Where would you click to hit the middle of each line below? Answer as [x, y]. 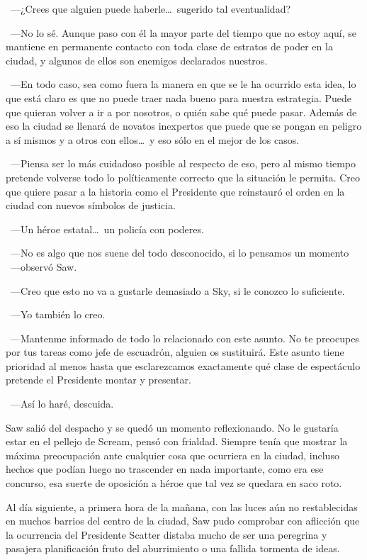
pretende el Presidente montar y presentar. [98, 380]
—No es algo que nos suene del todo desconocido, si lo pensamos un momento [180, 253]
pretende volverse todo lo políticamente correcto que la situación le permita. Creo [183, 177]
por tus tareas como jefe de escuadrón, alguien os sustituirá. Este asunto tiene [175, 352]
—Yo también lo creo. [58, 314]
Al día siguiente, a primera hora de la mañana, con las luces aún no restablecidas [182, 506]
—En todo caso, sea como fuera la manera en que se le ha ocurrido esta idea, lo [183, 84]
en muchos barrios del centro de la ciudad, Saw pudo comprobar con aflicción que [183, 521]
